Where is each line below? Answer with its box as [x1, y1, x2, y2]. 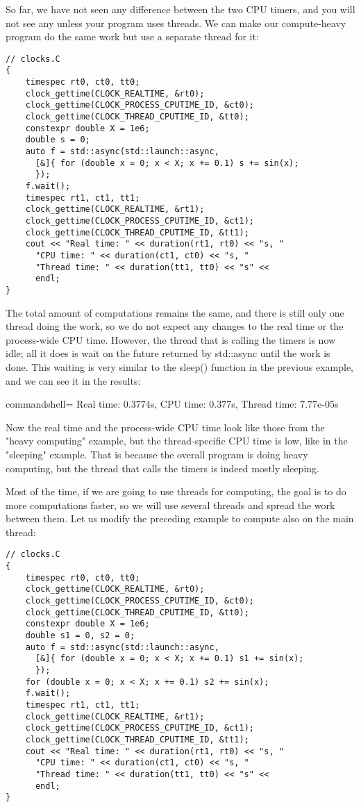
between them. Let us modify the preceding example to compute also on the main [6, 511, 354, 526]
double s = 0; [25, 135, 90, 145]
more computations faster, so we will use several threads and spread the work [6, 497, 335, 512]
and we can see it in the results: [6, 373, 141, 388]
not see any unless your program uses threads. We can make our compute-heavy [6, 15, 346, 30]
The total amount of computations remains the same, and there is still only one [6, 305, 344, 319]
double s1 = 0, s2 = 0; [25, 631, 135, 641]
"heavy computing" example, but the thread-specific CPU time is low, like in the [6, 433, 348, 448]
